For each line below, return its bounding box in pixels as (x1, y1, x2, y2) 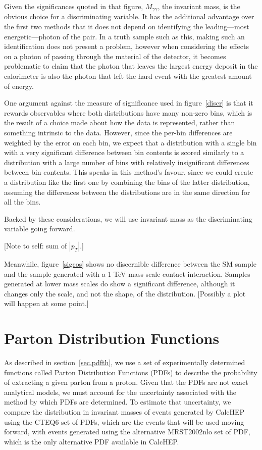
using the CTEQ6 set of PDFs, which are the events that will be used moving (4, 416, 244, 427)
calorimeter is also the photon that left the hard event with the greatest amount (4, 71, 252, 81)
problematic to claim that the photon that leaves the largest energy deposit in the (4, 61, 258, 71)
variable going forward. (4, 223, 75, 234)
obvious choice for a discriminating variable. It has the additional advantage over (4, 11, 254, 22)
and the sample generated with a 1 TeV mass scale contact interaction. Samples (4, 268, 250, 279)
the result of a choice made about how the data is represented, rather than (4, 117, 235, 128)
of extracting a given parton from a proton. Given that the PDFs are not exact (4, 377, 248, 387)
